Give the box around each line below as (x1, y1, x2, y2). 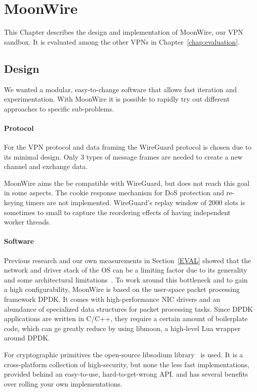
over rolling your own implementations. (4, 378, 123, 389)
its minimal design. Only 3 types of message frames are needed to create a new (4, 151, 243, 162)
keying (4, 197, 24, 208)
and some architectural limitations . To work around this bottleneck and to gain (4, 274, 248, 284)
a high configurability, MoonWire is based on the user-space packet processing (4, 284, 240, 294)
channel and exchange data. (4, 161, 88, 171)
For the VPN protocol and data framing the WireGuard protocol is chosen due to (4, 142, 252, 152)
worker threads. (4, 217, 51, 227)
